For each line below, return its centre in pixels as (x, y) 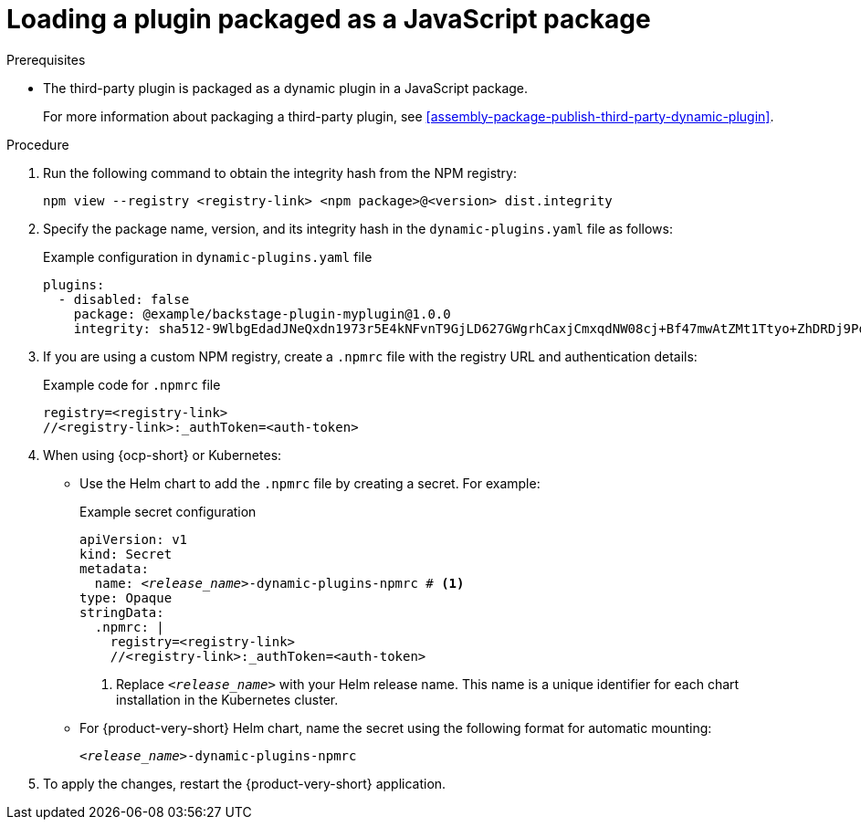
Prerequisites (46, 59)
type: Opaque (126, 597)
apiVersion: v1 (134, 539)
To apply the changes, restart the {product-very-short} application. (245, 783)
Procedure (38, 144)
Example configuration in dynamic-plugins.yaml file (208, 256)
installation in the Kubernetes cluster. (227, 699)
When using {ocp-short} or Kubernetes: (163, 455)
